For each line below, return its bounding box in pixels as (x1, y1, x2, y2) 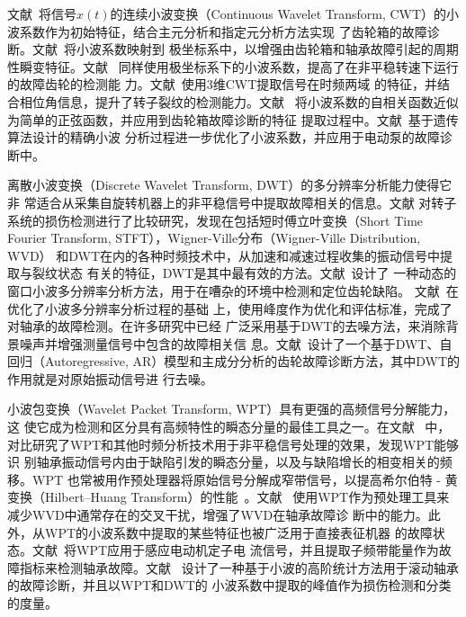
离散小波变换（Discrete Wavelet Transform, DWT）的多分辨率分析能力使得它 (7, 175, 453, 194)
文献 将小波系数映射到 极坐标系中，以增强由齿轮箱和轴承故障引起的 (31, 40, 434, 58)
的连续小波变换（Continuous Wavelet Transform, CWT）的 (110, 4, 447, 22)
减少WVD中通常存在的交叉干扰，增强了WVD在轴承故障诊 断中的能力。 (7, 505, 428, 524)
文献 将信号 (7, 4, 76, 22)
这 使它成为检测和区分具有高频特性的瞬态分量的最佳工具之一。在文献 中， (7, 417, 451, 436)
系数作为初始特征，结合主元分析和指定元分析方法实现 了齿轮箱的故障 (19, 22, 427, 40)
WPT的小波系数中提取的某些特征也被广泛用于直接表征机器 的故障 (44, 523, 433, 541)
